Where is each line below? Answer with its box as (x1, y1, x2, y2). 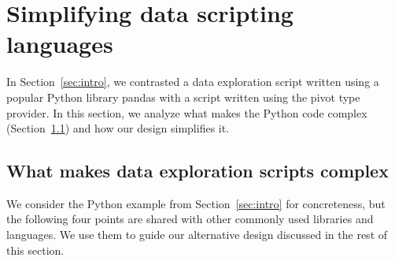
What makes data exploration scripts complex (6, 158, 389, 183)
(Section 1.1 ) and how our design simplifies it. (6, 120, 230, 136)
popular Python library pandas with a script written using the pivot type (6, 88, 360, 105)
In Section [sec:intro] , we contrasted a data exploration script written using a (6, 73, 379, 90)
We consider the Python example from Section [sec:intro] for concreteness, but (6, 195, 386, 211)
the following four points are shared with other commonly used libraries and (6, 211, 374, 227)
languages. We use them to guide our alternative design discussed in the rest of (6, 226, 388, 243)
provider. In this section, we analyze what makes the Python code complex (6, 104, 367, 121)
